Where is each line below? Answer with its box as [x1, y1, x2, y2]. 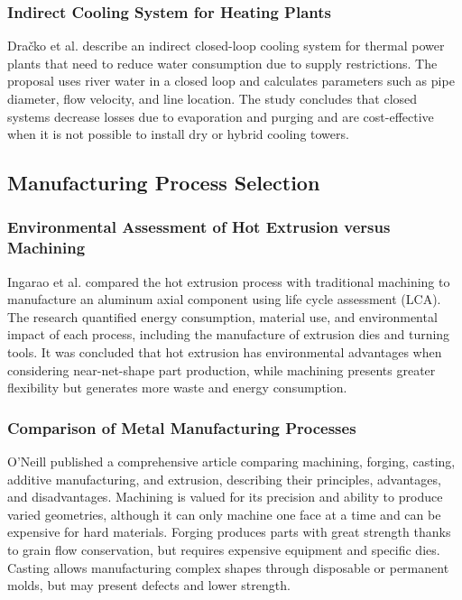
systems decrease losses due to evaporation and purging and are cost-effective [7, 106, 434, 125]
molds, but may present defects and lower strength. [7, 576, 291, 595]
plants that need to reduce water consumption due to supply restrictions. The [7, 53, 438, 72]
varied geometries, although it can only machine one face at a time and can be [7, 504, 441, 523]
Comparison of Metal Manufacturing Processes [7, 416, 356, 438]
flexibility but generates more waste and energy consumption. [7, 378, 347, 397]
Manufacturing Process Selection [7, 169, 320, 197]
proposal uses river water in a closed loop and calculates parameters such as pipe [7, 71, 455, 90]
